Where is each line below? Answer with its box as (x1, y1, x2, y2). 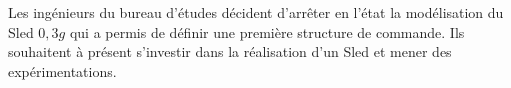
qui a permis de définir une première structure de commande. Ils (69, 21, 465, 42)
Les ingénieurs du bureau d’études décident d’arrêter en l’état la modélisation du (8, 2, 504, 22)
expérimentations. (8, 60, 117, 81)
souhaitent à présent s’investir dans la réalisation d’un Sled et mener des (8, 41, 452, 62)
